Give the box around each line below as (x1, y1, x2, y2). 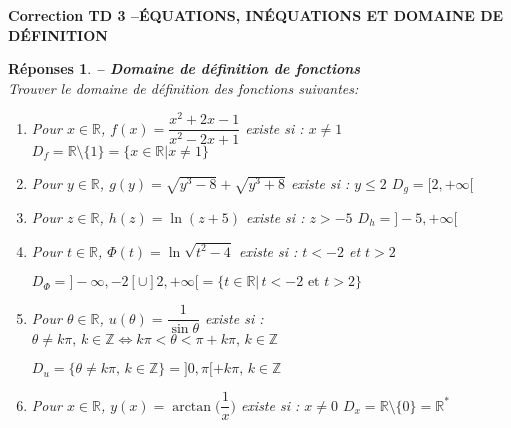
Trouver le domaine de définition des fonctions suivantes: (8, 77, 359, 98)
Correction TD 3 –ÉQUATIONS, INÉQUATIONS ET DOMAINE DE (8, 5, 504, 25)
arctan (172, 399, 212, 414)
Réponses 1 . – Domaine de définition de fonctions (8, 58, 361, 79)
